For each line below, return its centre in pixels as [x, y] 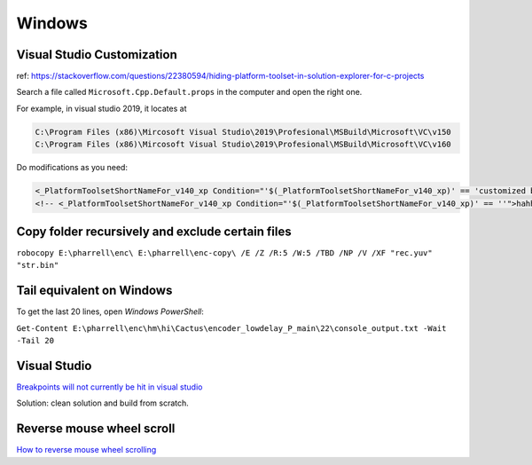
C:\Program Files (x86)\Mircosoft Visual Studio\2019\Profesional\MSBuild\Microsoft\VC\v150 [243, 132]
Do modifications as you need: [72, 168]
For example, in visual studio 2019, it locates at [102, 108]
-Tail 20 [35, 341]
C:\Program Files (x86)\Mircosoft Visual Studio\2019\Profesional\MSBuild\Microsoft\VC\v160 [243, 145]
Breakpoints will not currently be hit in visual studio [110, 387]
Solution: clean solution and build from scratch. [103, 403]
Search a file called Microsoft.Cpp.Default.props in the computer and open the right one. [189, 92]
